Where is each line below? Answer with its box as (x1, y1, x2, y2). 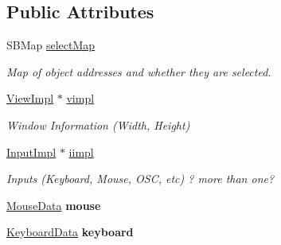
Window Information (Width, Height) (6, 116, 190, 133)
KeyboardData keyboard (6, 224, 134, 240)
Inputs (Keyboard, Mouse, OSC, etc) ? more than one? (6, 170, 275, 187)
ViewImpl (6, 90, 54, 107)
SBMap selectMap (6, 37, 96, 53)
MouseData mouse (6, 196, 101, 213)
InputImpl (6, 143, 57, 160)
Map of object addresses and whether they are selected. (6, 63, 271, 80)
